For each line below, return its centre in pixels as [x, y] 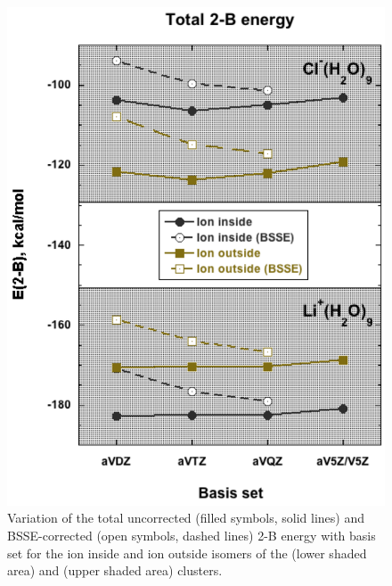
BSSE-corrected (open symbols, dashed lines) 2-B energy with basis [192, 535]
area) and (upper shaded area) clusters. [115, 570]
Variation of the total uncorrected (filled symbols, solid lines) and [186, 518]
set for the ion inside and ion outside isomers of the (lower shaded [187, 553]
